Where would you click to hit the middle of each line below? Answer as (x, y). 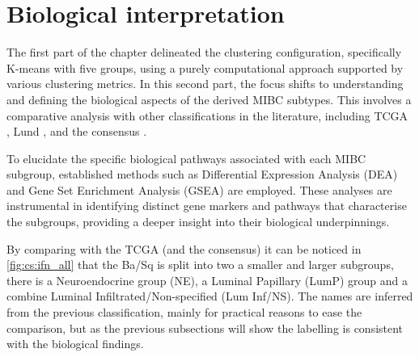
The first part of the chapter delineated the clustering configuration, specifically (204, 52)
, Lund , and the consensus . (77, 131)
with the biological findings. (75, 344)
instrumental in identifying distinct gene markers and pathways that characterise (207, 206)
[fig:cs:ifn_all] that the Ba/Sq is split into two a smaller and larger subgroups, (200, 265)
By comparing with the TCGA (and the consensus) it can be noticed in (184, 248)
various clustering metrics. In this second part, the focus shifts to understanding (205, 84)
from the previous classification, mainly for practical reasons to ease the (184, 312)
